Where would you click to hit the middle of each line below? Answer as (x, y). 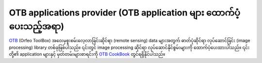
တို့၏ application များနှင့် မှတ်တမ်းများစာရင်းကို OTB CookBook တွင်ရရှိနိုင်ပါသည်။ (87, 54)
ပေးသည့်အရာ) (37, 26)
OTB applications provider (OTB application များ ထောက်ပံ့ (124, 13)
